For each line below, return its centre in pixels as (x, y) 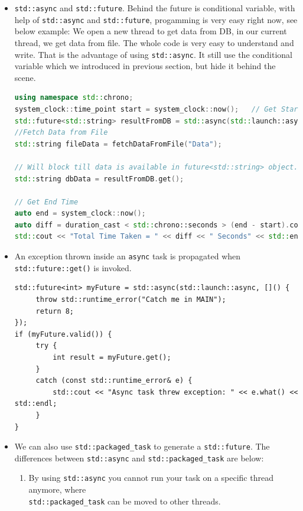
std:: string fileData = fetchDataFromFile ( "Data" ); (118, 144)
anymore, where (57, 489)
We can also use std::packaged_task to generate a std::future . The (142, 446)
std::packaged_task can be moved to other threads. (125, 501)
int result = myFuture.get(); (112, 357)
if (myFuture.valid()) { (63, 334)
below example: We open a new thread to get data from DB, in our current (151, 31)
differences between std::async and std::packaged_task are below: (139, 458)
